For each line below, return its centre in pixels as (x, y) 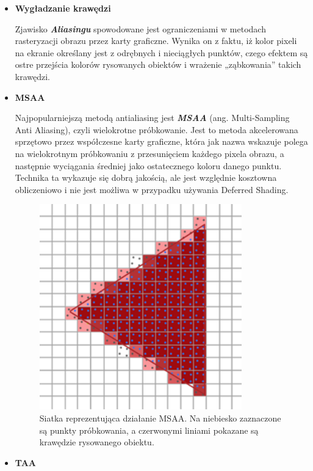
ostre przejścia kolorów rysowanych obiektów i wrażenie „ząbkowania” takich (158, 64)
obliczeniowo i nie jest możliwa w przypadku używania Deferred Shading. (152, 189)
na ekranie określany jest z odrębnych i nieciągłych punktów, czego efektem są (161, 52)
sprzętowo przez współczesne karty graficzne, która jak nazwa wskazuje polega (161, 141)
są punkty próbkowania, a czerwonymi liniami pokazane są (149, 430)
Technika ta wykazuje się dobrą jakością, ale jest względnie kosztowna (146, 177)
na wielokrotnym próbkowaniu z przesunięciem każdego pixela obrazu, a (149, 153)
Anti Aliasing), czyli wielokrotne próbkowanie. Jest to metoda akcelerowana (156, 129)
